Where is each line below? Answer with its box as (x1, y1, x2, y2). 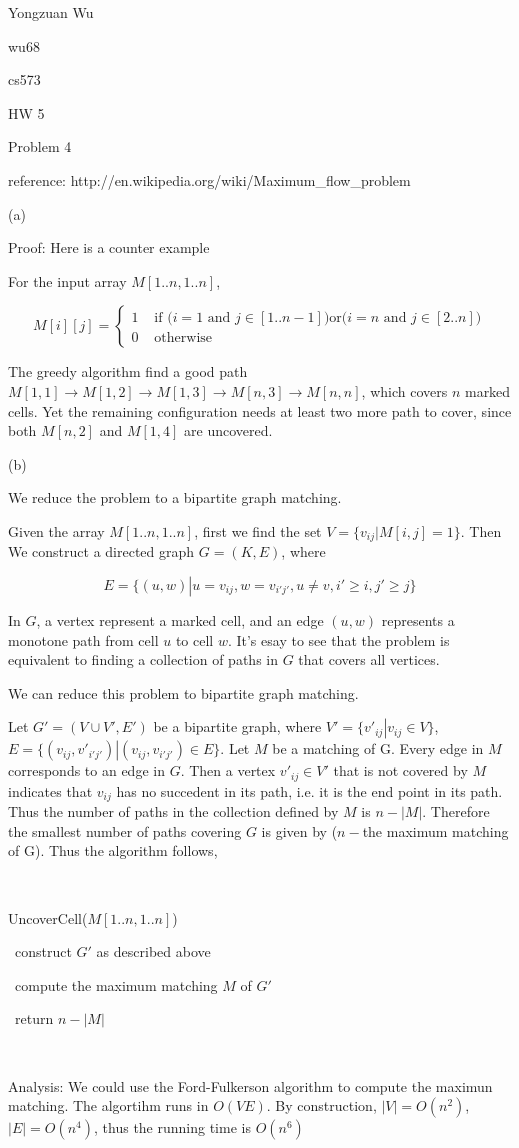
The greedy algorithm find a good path (8, 361, 248, 382)
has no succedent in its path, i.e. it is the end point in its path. (116, 780, 503, 801)
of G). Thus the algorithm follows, (8, 840, 218, 861)
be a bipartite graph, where (153, 716, 322, 737)
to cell (175, 629, 214, 650)
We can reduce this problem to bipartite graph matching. (8, 682, 359, 703)
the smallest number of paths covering (8, 820, 242, 841)
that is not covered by (333, 760, 468, 781)
